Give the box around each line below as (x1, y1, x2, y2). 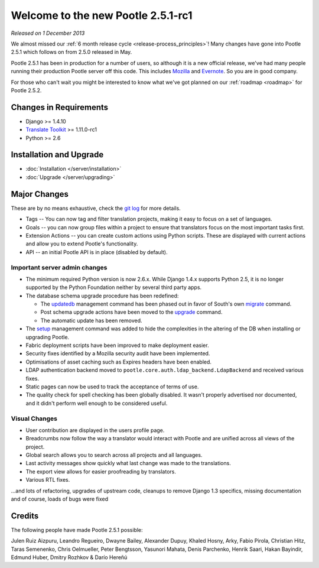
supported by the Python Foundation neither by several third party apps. (25, 284, 202, 291)
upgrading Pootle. (25, 333, 70, 340)
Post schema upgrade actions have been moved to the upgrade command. (40, 309, 223, 316)
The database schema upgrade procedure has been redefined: (25, 292, 179, 299)
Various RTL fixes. (25, 476, 70, 483)
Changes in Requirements (11, 102, 109, 112)
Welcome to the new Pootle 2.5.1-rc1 (11, 9, 193, 22)
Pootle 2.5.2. (11, 86, 42, 94)
